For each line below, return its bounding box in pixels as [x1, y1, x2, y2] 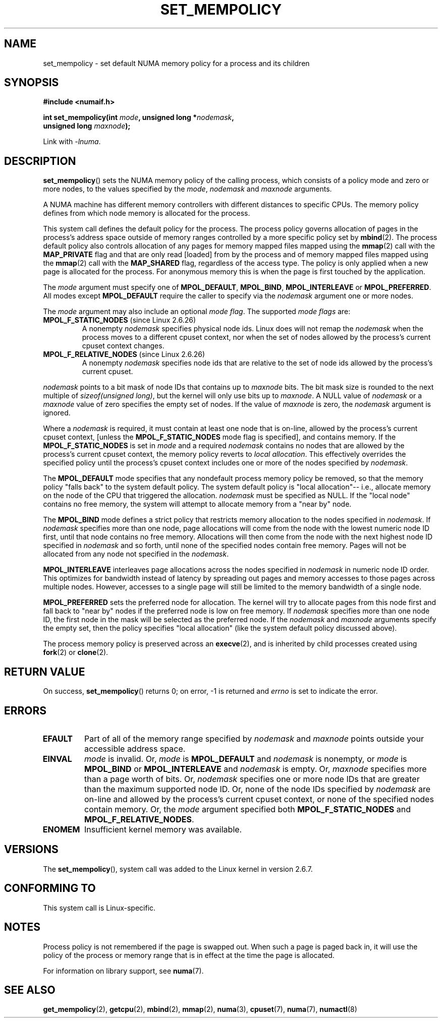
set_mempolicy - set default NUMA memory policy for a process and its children [43, 58, 310, 68]
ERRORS [4, 704, 47, 717]
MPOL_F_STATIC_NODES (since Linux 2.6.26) [43, 316, 196, 325]
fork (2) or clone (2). [43, 648, 108, 657]
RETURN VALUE [4, 665, 85, 678]
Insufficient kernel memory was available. [84, 824, 242, 834]
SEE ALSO [4, 983, 56, 996]
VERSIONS [4, 843, 59, 856]
